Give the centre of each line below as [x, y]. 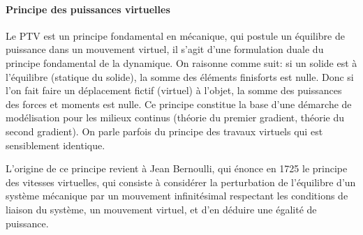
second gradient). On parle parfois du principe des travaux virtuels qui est [164, 131]
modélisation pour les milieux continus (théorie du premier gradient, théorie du [175, 117]
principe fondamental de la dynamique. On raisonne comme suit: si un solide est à [181, 62]
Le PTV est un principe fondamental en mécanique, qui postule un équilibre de [175, 35]
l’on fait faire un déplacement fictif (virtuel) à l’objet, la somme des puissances [174, 90]
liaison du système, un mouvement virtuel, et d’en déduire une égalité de [161, 209]
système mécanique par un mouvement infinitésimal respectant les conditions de [177, 196]
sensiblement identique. [55, 145]
